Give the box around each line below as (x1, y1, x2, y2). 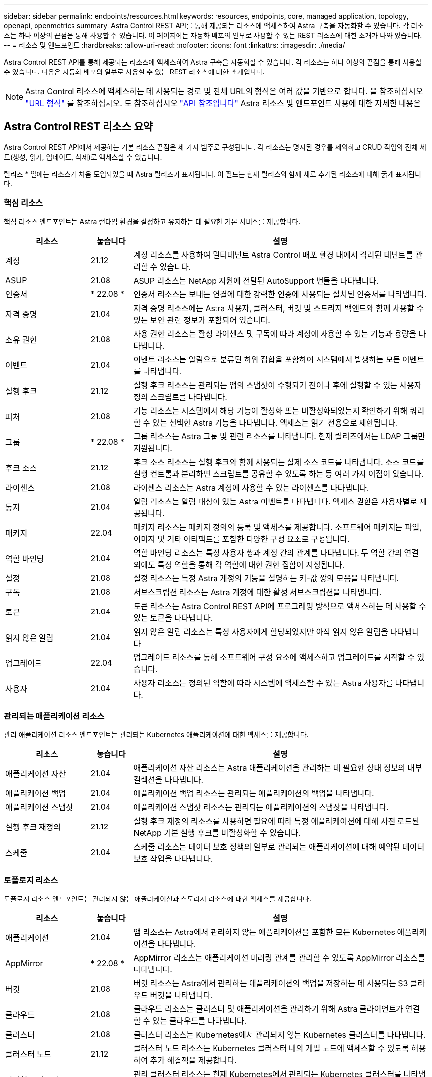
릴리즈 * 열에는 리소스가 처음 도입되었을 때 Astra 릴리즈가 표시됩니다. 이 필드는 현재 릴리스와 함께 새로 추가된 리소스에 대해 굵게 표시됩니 (4, 169, 421, 178)
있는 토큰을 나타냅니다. (133, 612, 213, 623)
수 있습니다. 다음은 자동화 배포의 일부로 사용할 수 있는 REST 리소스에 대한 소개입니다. (4, 68, 265, 76)
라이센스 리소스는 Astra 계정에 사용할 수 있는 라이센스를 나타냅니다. (133, 482, 369, 493)
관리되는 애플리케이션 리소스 (4, 711, 105, 721)
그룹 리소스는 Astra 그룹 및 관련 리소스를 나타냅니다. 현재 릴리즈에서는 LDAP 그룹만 (133, 431, 426, 441)
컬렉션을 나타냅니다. (133, 775, 204, 785)
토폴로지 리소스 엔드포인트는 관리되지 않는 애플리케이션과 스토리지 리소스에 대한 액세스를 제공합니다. (4, 895, 312, 903)
